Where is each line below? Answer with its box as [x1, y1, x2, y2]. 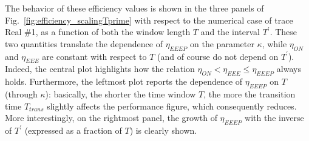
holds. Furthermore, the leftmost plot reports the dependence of [5, 75, 243, 88]
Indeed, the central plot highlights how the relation [5, 62, 195, 75]
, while [262, 37, 287, 50]
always [276, 62, 301, 75]
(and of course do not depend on [157, 50, 279, 62]
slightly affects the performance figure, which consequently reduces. [47, 99, 297, 112]
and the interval [200, 25, 260, 38]
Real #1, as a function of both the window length [5, 25, 191, 38]
